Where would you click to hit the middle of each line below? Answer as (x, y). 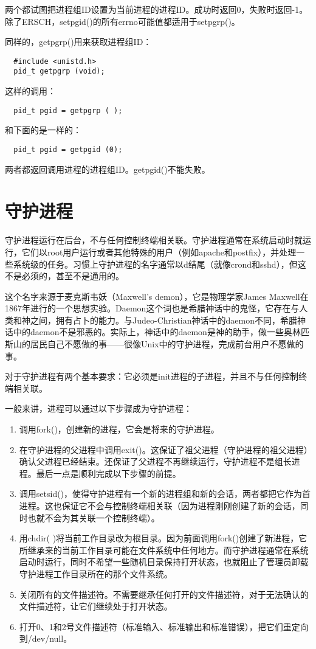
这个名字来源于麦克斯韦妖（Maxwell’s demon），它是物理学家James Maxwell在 (157, 296)
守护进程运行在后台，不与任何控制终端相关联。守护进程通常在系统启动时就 (154, 240)
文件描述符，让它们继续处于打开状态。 (96, 606)
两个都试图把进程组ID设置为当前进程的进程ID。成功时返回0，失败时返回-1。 (156, 9)
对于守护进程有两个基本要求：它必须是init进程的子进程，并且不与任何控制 (152, 376)
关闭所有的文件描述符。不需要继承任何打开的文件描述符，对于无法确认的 (164, 594)
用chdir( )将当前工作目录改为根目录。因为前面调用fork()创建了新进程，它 (163, 538)
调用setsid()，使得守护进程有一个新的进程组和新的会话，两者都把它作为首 (165, 494)
